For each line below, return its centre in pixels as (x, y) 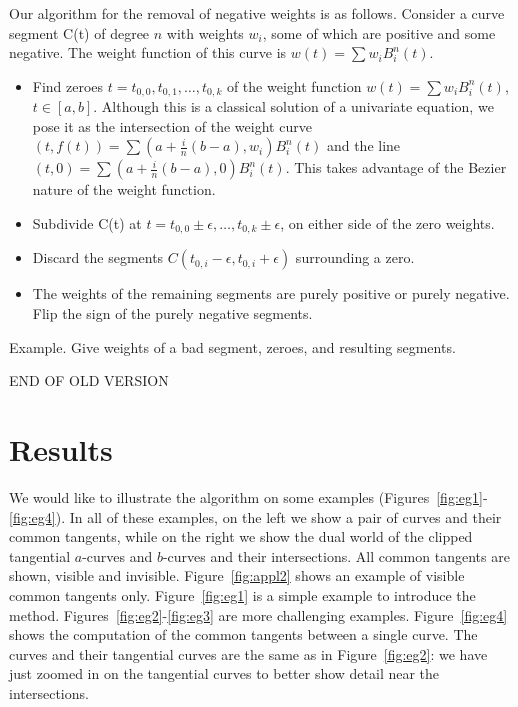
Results (61, 449)
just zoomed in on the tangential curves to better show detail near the (224, 673)
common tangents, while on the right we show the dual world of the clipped (241, 536)
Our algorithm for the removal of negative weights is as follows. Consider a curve (257, 13)
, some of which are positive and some (379, 32)
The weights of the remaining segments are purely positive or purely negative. (271, 293)
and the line (363, 145)
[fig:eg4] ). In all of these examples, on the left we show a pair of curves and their (255, 516)
